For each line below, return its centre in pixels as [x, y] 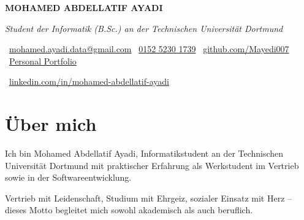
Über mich [51, 124]
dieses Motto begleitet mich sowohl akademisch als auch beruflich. [129, 210]
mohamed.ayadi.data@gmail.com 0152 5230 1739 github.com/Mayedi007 [149, 49]
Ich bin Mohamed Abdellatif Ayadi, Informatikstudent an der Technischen [144, 153]
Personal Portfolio [43, 61]
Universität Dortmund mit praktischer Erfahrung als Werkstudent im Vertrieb [152, 165]
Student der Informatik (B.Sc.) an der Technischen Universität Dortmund [144, 28]
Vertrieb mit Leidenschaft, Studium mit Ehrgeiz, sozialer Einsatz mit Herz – [149, 198]
